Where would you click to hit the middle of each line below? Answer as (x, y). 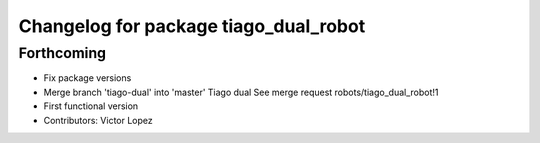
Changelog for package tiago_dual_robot (192, 26)
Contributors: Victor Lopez (98, 120)
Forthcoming (62, 53)
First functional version (91, 106)
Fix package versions (87, 78)
